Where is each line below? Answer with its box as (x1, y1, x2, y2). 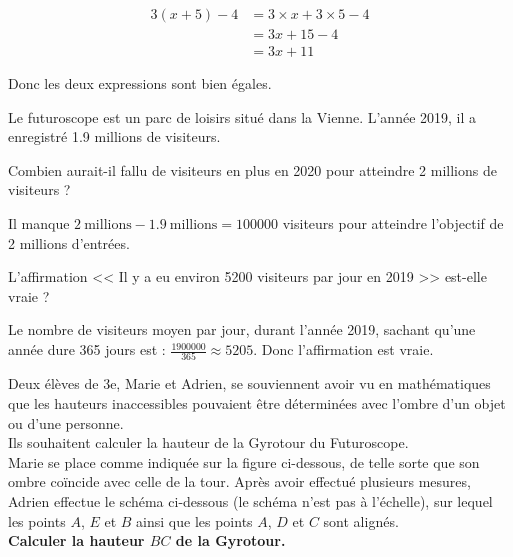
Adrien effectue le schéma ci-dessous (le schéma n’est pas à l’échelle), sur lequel (8, 490, 493, 511)
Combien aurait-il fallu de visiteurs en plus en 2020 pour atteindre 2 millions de (8, 159, 497, 180)
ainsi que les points (136, 510, 253, 531)
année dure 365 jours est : (8, 339, 166, 360)
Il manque (8, 213, 70, 234)
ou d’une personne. (8, 412, 124, 433)
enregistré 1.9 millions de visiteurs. (8, 126, 221, 147)
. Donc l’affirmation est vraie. (253, 339, 434, 360)
